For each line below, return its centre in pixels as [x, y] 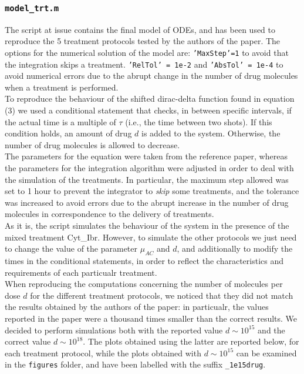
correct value [28, 341]
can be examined [266, 353]
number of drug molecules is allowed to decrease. [92, 144]
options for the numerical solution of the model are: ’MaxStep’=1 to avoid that [147, 52]
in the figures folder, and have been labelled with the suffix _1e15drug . [135, 364]
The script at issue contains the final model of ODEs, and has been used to [140, 29]
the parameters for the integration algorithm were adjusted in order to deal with [149, 168]
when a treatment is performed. [62, 87]
